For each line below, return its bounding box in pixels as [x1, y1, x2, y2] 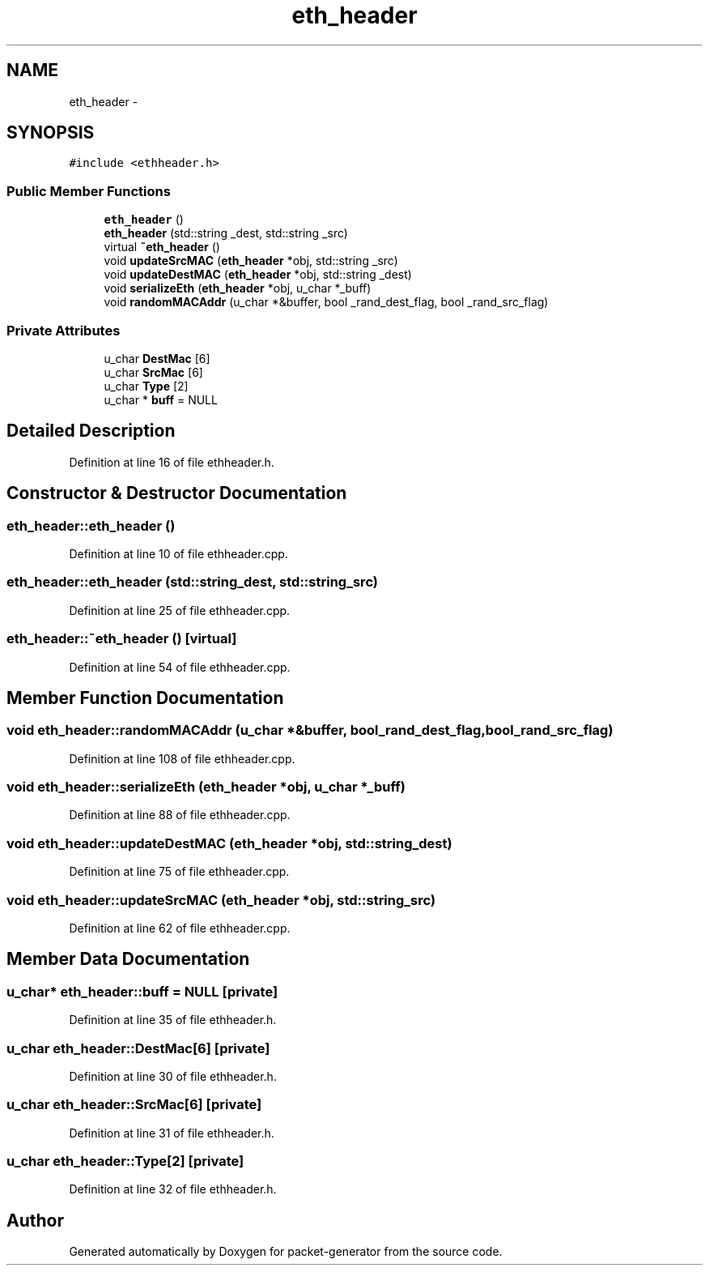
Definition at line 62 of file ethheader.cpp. [69, 920, 291, 935]
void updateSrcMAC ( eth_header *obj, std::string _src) [104, 254, 398, 268]
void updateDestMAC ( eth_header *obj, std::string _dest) [104, 267, 412, 282]
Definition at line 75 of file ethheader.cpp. [69, 864, 290, 879]
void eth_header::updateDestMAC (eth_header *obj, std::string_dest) [6, 834, 452, 852]
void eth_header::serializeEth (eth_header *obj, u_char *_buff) [6, 779, 405, 796]
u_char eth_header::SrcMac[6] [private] [6, 1096, 262, 1113]
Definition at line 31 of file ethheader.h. [69, 1125, 274, 1140]
